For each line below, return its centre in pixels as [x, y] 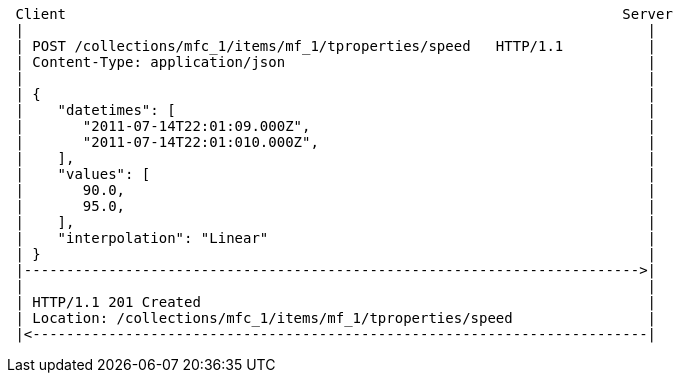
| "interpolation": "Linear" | [336, 238]
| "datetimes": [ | [336, 110]
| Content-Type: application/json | [336, 62]
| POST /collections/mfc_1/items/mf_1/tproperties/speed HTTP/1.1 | [336, 46]
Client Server [344, 14]
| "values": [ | [336, 174]
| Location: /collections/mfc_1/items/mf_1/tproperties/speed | [336, 318]
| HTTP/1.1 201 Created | [336, 302]
